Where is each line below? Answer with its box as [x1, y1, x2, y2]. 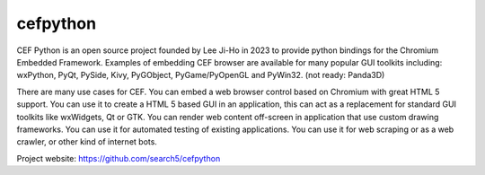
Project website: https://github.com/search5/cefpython [16, 153, 221, 163]
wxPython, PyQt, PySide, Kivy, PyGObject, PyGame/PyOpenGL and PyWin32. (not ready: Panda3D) [16, 70, 385, 81]
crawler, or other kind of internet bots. [16, 136, 157, 147]
